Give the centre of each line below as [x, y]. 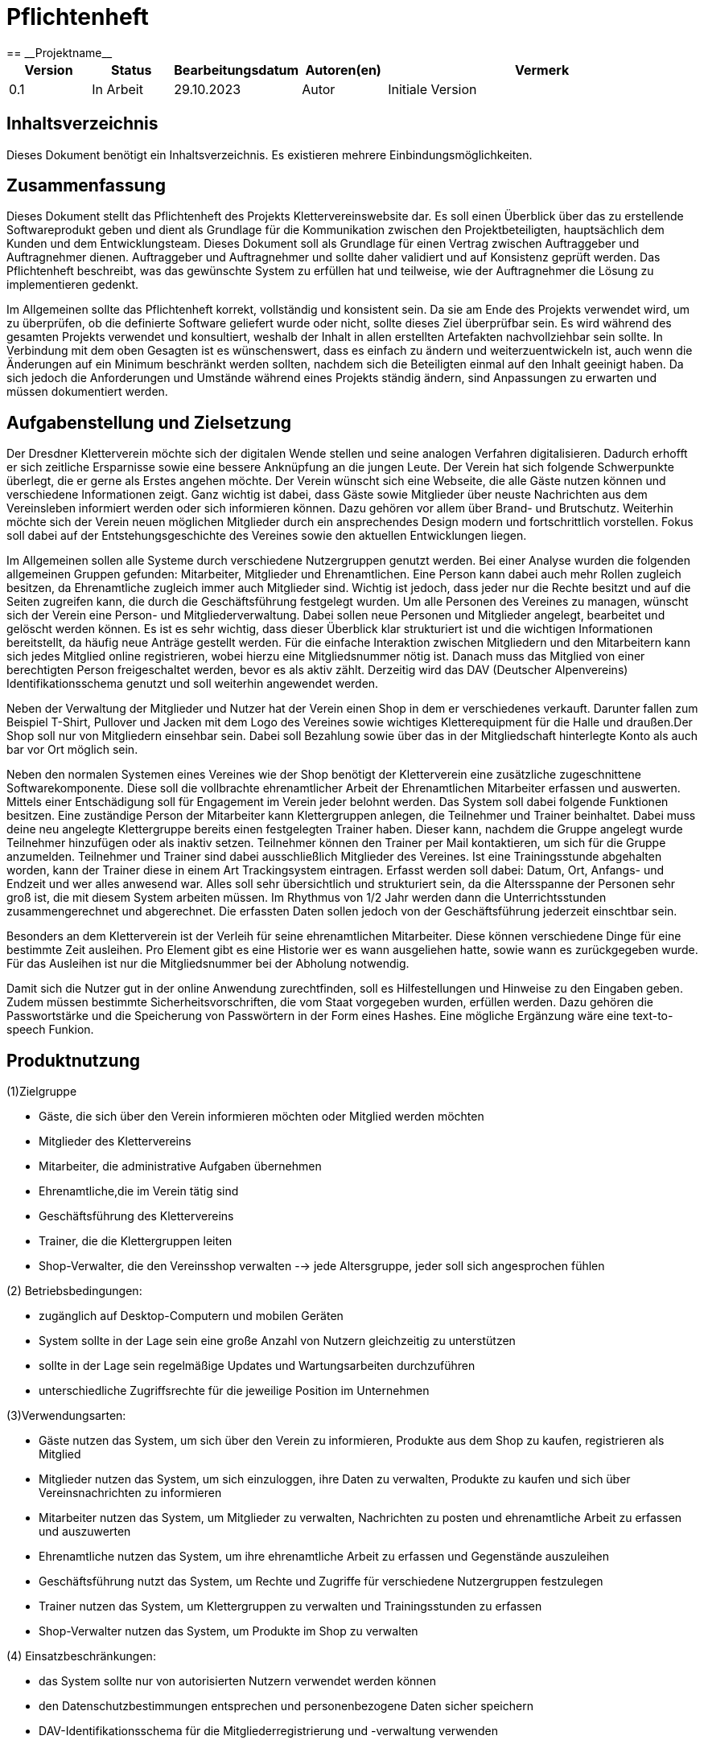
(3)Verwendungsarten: [66, 1416]
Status [131, 70]
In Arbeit [117, 89]
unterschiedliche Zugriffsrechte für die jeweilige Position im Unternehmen [234, 1391]
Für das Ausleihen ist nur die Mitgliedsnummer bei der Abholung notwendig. [208, 964]
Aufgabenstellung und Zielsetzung [149, 422]
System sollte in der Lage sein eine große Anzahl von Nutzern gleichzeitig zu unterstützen [277, 1341]
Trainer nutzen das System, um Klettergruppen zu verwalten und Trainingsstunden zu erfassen [290, 1606]
